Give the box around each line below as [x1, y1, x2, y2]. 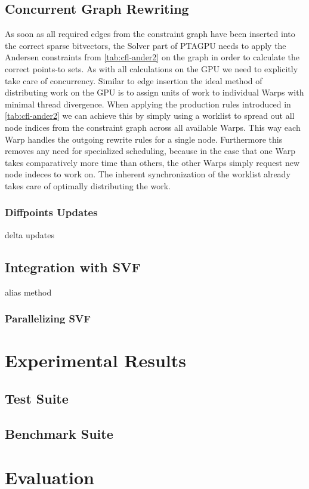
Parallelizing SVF [5, 311, 91, 326]
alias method [5, 285, 52, 298]
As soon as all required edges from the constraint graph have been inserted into [5, 27, 295, 40]
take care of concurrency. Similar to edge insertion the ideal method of [5, 74, 262, 87]
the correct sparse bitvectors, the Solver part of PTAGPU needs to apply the [5, 39, 286, 51]
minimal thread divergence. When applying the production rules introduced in [5, 97, 291, 110]
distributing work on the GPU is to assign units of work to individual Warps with [5, 86, 304, 99]
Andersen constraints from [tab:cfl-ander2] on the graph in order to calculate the [5, 51, 300, 63]
